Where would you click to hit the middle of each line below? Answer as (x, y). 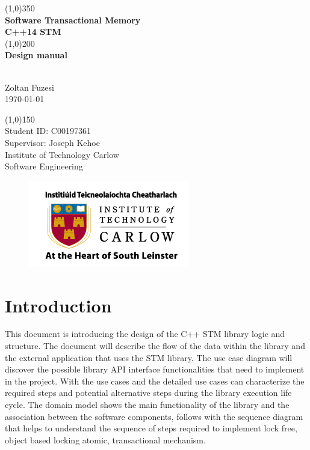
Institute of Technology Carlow (62, 154)
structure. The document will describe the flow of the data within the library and (155, 346)
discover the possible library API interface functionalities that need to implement (155, 369)
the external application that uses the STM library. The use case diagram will (149, 357)
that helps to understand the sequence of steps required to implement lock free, (151, 428)
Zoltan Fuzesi (29, 87)
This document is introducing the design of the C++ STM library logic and (145, 334)
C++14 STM (33, 32)
